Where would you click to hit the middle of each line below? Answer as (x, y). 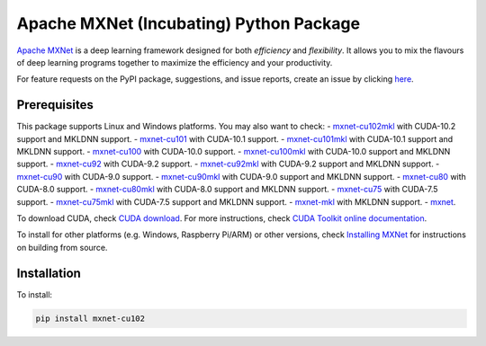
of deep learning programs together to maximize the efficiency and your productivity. (175, 62)
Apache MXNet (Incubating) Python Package (188, 23)
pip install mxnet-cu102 (90, 318)
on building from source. (62, 247)
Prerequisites (55, 105)
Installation (49, 273)
